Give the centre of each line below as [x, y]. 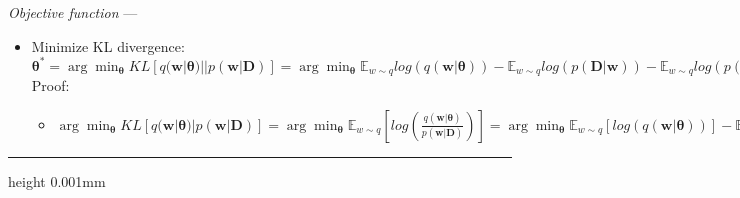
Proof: [50, 85]
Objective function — [73, 12]
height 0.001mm [57, 180]
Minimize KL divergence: [108, 45]
